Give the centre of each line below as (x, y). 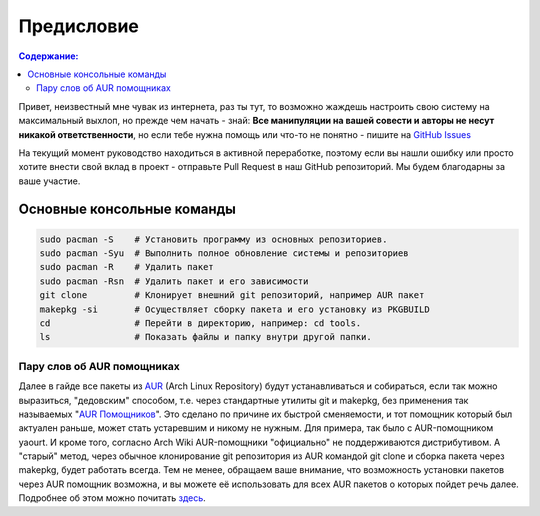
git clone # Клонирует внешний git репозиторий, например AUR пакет (232, 295)
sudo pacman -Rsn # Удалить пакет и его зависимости (174, 281)
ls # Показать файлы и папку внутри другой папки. (205, 337)
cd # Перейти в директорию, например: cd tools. (200, 323)
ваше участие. (49, 181)
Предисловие (78, 26)
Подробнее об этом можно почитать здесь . (112, 498)
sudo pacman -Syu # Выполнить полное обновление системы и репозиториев (224, 253)
